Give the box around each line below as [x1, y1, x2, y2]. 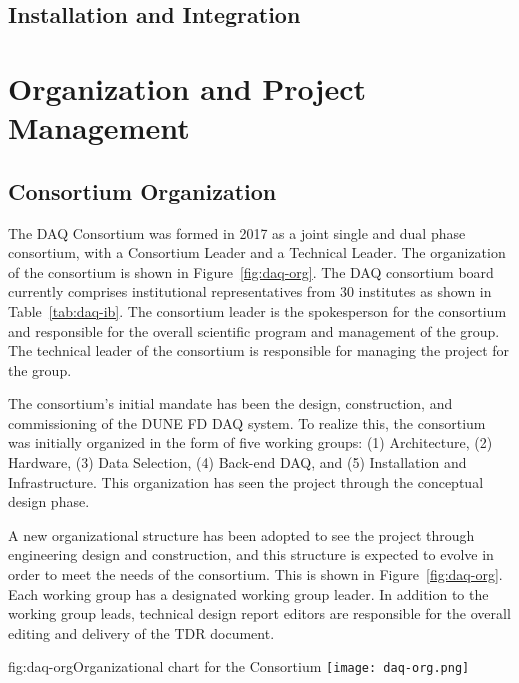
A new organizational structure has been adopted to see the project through [8, 524, 475, 545]
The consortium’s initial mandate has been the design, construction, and [8, 393, 453, 414]
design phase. [8, 491, 90, 512]
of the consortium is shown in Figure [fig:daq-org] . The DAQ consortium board [8, 261, 494, 282]
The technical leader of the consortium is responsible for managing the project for [8, 340, 510, 361]
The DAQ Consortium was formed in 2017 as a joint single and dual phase [8, 222, 466, 243]
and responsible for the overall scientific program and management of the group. [8, 320, 500, 341]
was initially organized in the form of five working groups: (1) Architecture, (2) [8, 432, 493, 453]
